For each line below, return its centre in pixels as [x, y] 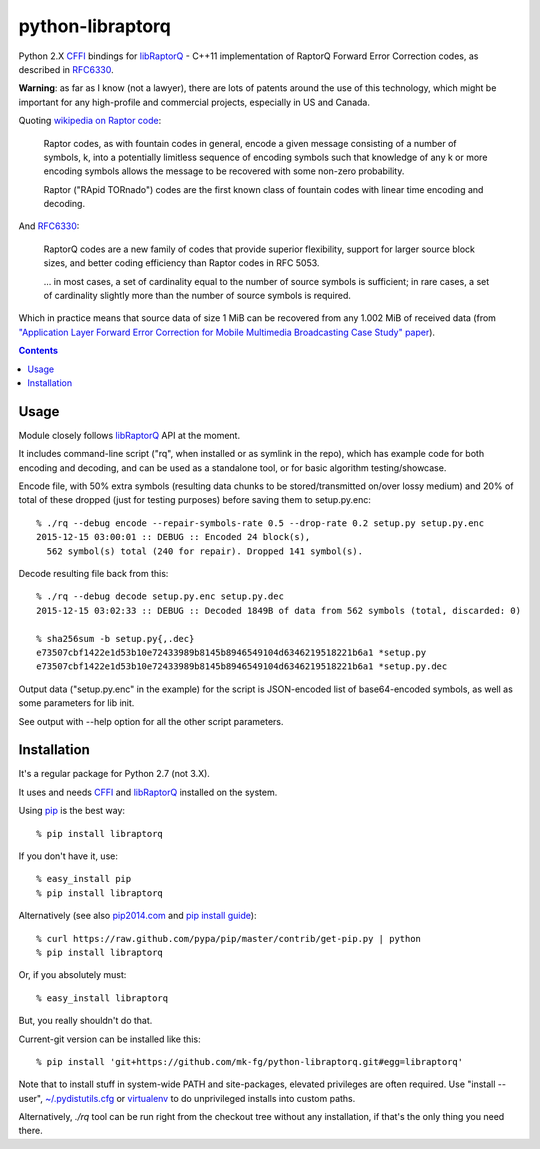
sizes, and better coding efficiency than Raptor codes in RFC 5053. [181, 263]
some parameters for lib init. [76, 703]
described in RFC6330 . [66, 69]
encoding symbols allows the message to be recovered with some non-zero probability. [224, 171]
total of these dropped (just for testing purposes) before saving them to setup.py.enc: [195, 500]
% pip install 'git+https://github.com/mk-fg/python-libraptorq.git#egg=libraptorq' [250, 1061]
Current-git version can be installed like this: [109, 1039]
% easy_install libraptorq [102, 998]
